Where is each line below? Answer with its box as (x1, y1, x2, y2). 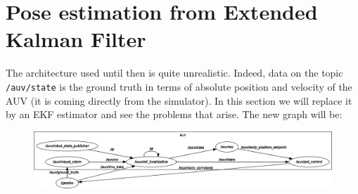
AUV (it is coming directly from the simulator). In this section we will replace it (6, 93, 352, 108)
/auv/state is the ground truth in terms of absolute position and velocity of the (6, 79, 352, 93)
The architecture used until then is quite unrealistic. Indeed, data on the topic (6, 65, 343, 80)
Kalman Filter (6, 25, 146, 53)
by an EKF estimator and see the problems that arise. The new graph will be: (6, 107, 343, 122)
